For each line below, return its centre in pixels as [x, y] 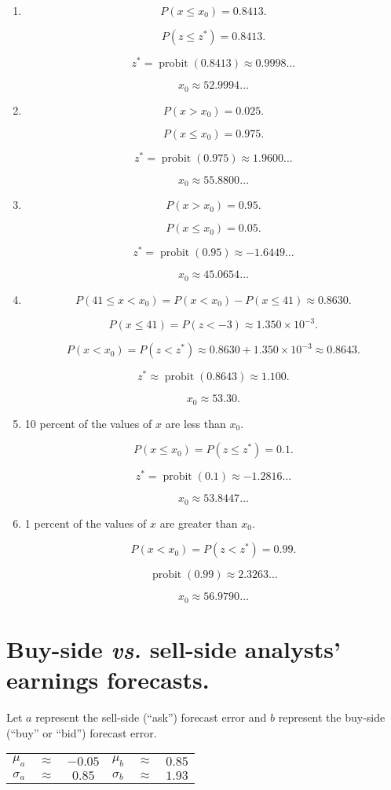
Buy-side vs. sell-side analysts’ [174, 649]
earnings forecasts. [108, 680]
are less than [195, 423]
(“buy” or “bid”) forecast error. [82, 732]
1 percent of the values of [86, 523]
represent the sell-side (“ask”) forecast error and [151, 717]
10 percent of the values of [88, 423]
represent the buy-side [332, 717]
